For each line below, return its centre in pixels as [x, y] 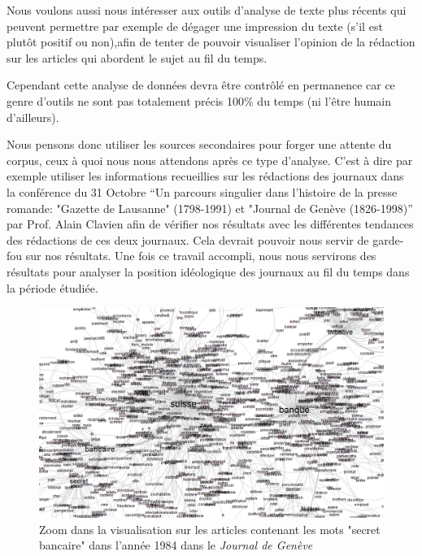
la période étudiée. [52, 287]
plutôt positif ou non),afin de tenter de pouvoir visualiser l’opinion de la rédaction [211, 42]
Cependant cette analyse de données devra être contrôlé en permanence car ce [201, 85]
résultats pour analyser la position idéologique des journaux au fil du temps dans [208, 271]
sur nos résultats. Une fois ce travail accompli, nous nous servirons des [201, 256]
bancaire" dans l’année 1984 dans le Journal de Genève [176, 545]
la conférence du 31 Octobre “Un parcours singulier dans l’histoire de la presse [202, 191]
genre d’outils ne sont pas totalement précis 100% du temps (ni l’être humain [199, 100]
